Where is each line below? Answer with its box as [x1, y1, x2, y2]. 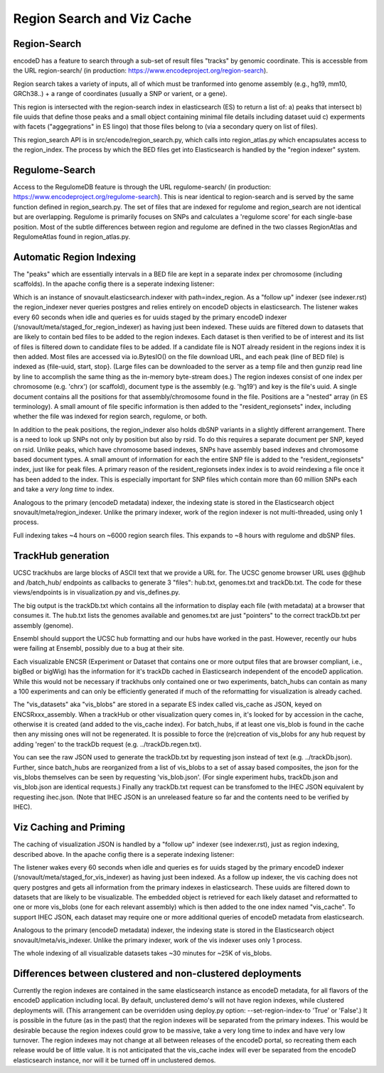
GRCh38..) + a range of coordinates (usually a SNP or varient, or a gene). [13, 90, 228, 98]
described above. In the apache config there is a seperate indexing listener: [13, 850, 235, 858]
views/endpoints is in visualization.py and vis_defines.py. [13, 588, 181, 597]
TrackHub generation [13, 550, 110, 562]
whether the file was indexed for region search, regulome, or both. [13, 412, 208, 421]
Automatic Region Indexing [13, 251, 137, 263]
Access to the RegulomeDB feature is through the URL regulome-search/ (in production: [13, 183, 272, 191]
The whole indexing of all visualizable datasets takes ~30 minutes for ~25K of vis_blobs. [13, 949, 272, 958]
